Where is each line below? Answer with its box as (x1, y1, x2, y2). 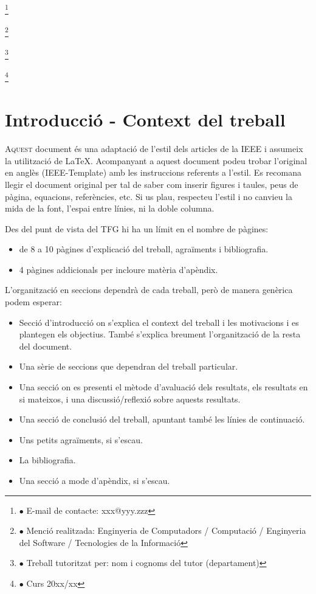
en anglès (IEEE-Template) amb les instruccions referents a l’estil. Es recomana (5, 166, 301, 179)
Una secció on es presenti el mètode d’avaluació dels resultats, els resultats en (19, 381, 308, 393)
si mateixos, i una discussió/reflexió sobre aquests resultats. (19, 392, 241, 405)
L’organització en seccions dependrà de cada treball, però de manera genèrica (5, 283, 293, 296)
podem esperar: (5, 295, 62, 308)
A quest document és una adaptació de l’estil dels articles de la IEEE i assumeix (5, 142, 303, 155)
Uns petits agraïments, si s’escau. (19, 433, 143, 446)
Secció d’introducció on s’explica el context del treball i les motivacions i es (19, 316, 299, 328)
